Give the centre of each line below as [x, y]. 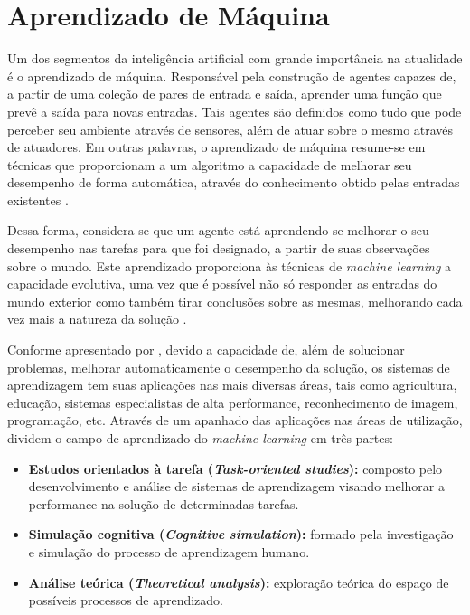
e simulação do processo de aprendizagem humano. [169, 551]
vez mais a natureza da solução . [97, 319]
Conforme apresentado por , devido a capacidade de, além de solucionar [206, 350]
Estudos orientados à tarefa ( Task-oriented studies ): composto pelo [235, 468]
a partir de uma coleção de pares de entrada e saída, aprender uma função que [225, 94]
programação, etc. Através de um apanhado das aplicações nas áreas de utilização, [235, 420]
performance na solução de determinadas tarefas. [164, 503]
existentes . [38, 199]
